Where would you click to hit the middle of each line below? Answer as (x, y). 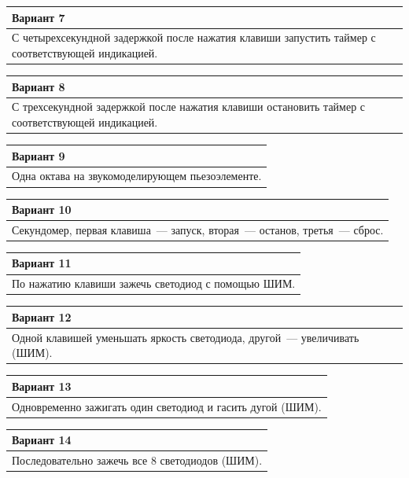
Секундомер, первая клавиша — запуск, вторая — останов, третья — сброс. (198, 229)
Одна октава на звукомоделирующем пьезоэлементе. (137, 176)
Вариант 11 (42, 263)
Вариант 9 (39, 155)
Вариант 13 (42, 386)
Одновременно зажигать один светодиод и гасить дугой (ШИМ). (167, 406)
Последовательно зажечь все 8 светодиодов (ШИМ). (137, 460)
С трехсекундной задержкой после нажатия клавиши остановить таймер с (189, 107)
